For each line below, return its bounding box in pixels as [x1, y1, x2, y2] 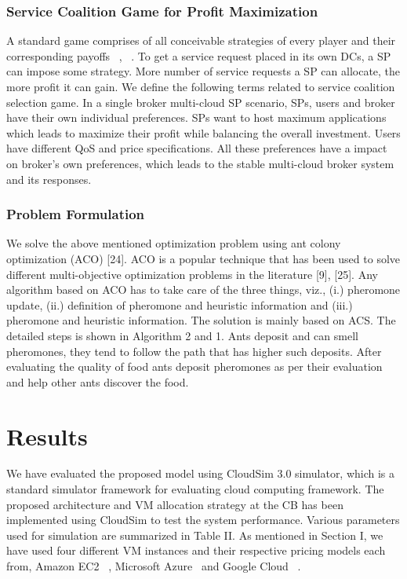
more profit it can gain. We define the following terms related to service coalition [6, 79, 395, 94]
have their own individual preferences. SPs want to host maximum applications [6, 109, 387, 126]
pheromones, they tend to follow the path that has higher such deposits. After [6, 343, 382, 359]
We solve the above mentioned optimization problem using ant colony [6, 235, 341, 251]
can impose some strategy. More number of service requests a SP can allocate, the [6, 63, 401, 79]
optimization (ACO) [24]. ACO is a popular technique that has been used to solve [6, 250, 401, 266]
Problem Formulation [6, 204, 145, 224]
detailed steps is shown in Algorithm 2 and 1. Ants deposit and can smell [6, 327, 358, 343]
